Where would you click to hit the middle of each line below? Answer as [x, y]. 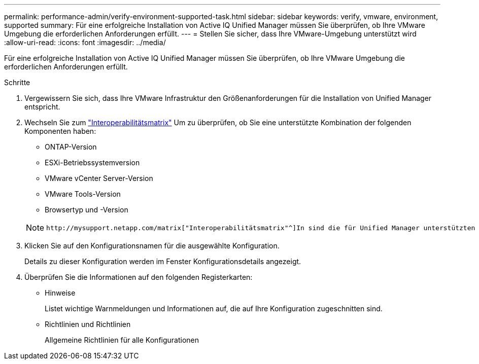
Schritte [17, 82]
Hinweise [60, 293]
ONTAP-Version [71, 147]
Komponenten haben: [60, 131]
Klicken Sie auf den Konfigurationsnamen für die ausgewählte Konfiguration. [152, 246]
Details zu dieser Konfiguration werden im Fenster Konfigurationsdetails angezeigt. [163, 261]
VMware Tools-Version [83, 194]
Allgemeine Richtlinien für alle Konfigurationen [122, 340]
